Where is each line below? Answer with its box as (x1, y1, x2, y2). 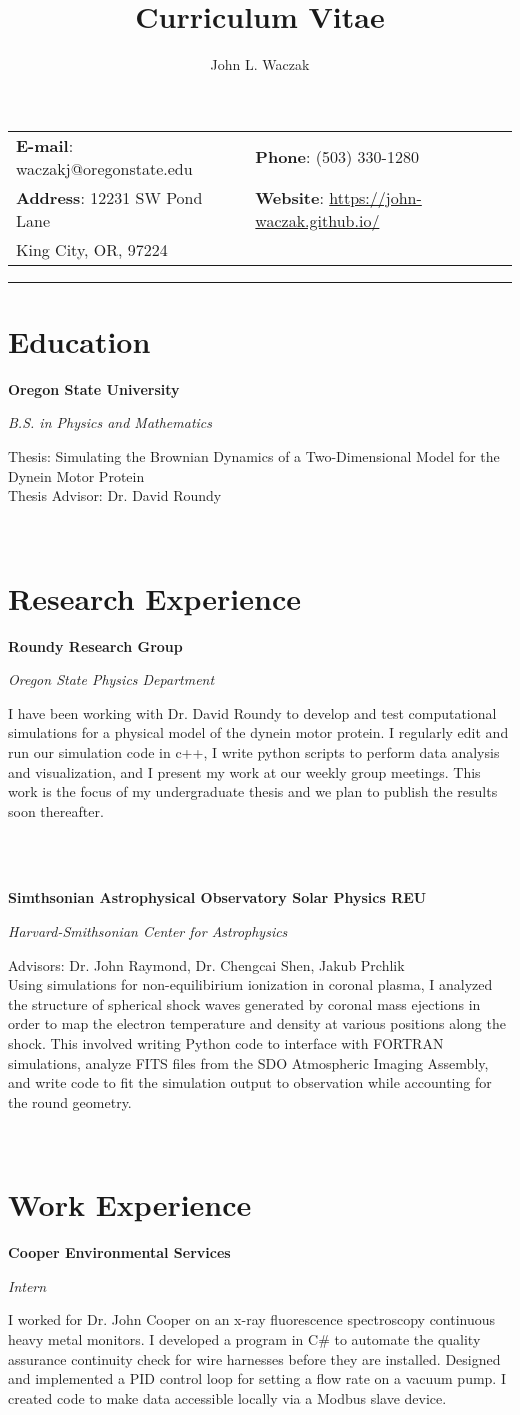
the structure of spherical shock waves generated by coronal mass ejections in (8, 993, 481, 1014)
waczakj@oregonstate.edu (16, 156, 193, 180)
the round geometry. (8, 1091, 132, 1112)
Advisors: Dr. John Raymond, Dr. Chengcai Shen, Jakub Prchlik (8, 954, 405, 975)
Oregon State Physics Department (8, 669, 215, 690)
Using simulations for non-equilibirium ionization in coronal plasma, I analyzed (8, 974, 493, 995)
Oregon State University (8, 378, 180, 399)
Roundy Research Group (8, 635, 183, 656)
